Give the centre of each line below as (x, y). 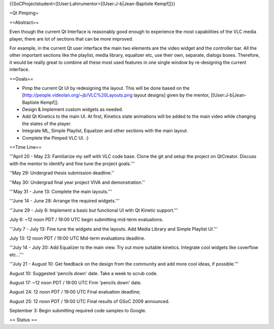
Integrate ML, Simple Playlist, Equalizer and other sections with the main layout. (105, 131)
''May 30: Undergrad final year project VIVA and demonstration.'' (77, 182)
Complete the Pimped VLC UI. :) (55, 138)
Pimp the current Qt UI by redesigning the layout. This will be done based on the (106, 88)
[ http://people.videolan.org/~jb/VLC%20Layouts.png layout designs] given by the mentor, (116, 95)
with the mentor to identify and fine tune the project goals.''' (72, 163)
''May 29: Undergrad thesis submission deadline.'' (62, 173)
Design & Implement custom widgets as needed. (73, 110)
